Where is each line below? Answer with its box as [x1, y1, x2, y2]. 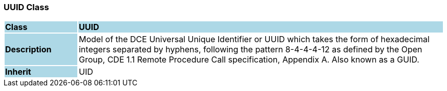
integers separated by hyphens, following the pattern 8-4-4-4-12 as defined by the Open [78, 44, 422, 55]
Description [5, 44, 52, 55]
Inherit [5, 67, 31, 77]
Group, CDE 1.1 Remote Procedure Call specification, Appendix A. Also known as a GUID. [78, 54, 419, 65]
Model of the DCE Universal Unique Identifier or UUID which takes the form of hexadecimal [78, 34, 430, 45]
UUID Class [4, 2, 49, 12]
